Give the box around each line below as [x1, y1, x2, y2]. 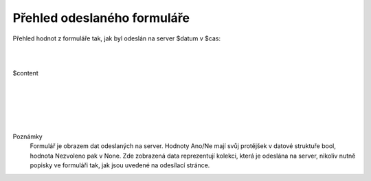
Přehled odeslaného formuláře [12, 10, 190, 25]
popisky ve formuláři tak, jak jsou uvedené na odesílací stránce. [30, 161, 210, 169]
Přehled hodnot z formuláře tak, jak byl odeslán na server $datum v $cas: [12, 34, 221, 43]
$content [12, 69, 39, 77]
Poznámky [12, 132, 43, 141]
